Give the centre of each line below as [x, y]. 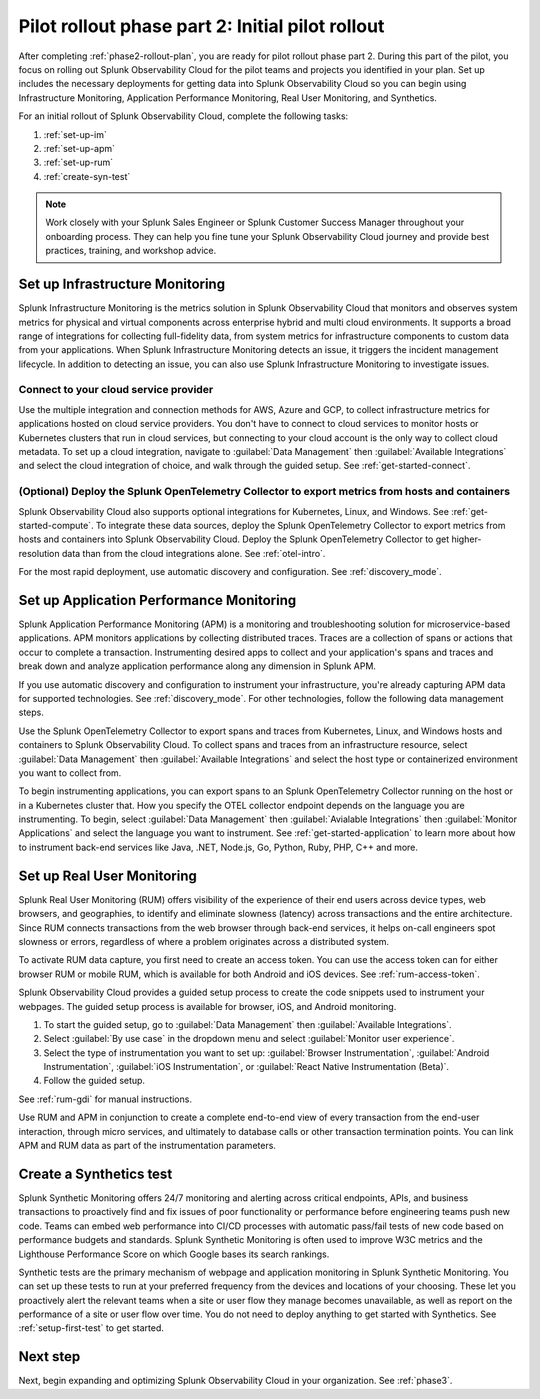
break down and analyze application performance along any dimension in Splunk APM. [197, 666]
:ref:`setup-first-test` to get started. [91, 1328]
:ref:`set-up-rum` [78, 162]
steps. [31, 712]
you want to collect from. [70, 772]
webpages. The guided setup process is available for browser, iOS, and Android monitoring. [207, 1006]
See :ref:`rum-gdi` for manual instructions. [105, 1099]
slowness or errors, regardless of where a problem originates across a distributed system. [204, 941]
